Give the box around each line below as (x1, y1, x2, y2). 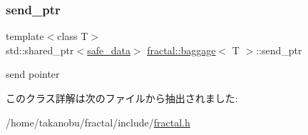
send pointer (6, 66, 60, 81)
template (6, 29, 44, 44)
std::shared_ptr (6, 42, 74, 57)
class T (57, 29, 88, 44)
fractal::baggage (147, 42, 216, 57)
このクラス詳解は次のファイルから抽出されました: (6, 91, 238, 105)
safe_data (87, 42, 130, 57)
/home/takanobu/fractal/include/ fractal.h (6, 114, 190, 129)
